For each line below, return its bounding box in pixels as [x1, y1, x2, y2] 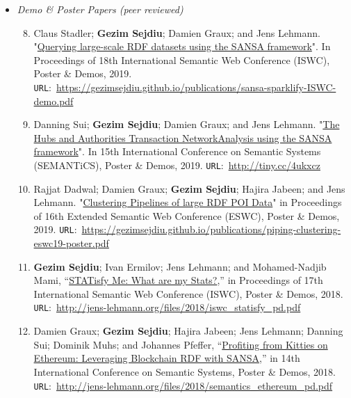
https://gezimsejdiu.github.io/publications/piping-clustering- [81, 222, 341, 237]
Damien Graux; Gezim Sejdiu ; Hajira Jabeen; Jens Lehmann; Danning [33, 324, 343, 338]
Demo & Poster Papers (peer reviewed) [17, 2, 183, 16]
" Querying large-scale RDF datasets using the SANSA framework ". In [33, 39, 331, 54]
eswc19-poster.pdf [33, 236, 109, 250]
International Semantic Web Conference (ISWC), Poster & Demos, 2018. [33, 286, 343, 301]
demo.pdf [33, 93, 74, 108]
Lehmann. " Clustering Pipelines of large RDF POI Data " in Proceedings [33, 195, 342, 209]
